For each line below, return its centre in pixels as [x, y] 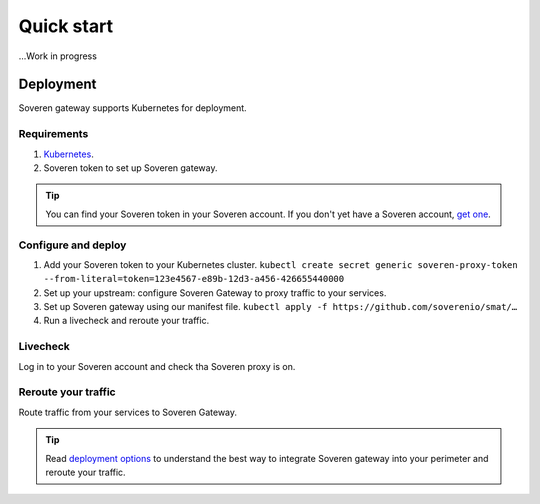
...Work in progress [57, 56]
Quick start [66, 26]
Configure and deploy [72, 245]
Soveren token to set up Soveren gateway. [130, 167]
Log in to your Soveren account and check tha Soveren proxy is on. [157, 366]
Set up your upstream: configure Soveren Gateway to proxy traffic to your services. [215, 292]
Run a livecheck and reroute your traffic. [126, 321]
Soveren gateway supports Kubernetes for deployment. [132, 108]
